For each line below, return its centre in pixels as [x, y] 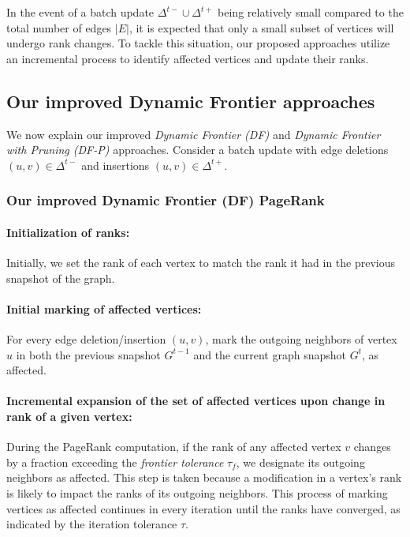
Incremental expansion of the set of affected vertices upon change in [196, 401]
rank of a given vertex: [69, 416]
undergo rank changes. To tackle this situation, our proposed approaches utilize [198, 43]
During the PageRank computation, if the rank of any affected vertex [174, 447]
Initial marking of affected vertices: [104, 308]
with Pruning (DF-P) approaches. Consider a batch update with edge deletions [198, 150]
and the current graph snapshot [270, 354]
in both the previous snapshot [88, 354]
